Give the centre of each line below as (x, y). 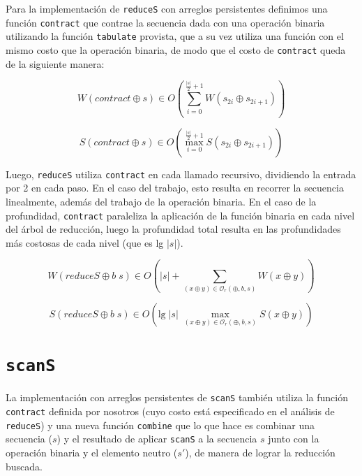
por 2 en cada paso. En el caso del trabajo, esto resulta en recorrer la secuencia (175, 188)
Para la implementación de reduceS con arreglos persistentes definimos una (167, 8)
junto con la (294, 439)
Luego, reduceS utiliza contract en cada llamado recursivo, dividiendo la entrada (181, 174)
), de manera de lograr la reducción (260, 452)
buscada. (24, 466)
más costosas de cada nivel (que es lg (85, 242)
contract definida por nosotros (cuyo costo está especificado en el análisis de (170, 411)
